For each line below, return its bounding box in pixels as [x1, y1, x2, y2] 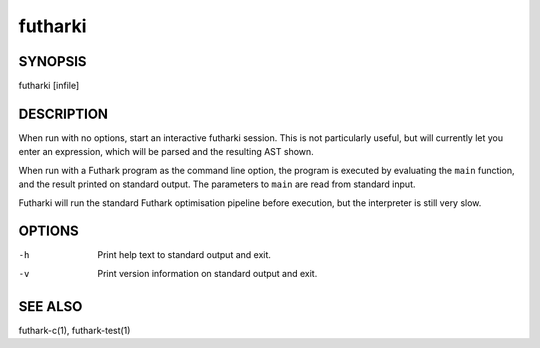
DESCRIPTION [18, 105, 109, 122]
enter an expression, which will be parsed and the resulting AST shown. [18, 146, 314, 158]
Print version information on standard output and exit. [97, 267, 318, 279]
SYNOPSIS [18, 53, 87, 70]
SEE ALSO [18, 298, 83, 315]
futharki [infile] [18, 80, 80, 92]
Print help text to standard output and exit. [97, 249, 272, 261]
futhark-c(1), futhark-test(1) [18, 324, 131, 336]
